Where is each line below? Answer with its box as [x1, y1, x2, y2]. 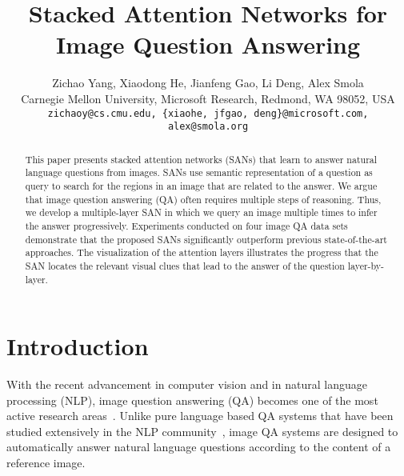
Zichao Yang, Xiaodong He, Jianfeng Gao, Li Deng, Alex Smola [52, 74, 364, 91]
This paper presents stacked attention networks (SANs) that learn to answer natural [25, 152, 378, 166]
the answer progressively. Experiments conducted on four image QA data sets [25, 218, 348, 232]
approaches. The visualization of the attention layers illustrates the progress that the [25, 246, 378, 259]
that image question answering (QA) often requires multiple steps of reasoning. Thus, [25, 192, 382, 206]
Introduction [6, 330, 149, 362]
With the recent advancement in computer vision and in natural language [6, 376, 367, 393]
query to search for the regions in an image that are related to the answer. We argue [25, 178, 378, 192]
